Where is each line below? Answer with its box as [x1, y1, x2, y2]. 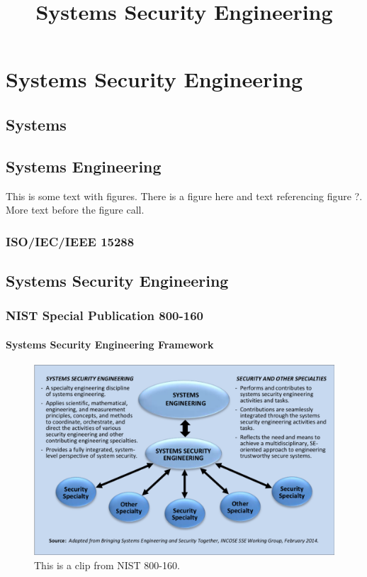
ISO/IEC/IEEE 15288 [6, 232, 135, 250]
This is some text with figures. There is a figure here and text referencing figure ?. [6, 188, 363, 203]
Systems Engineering [6, 155, 162, 177]
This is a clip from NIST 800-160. [34, 557, 180, 572]
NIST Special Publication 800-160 [6, 307, 203, 324]
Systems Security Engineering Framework [6, 336, 214, 351]
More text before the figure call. [6, 202, 145, 217]
